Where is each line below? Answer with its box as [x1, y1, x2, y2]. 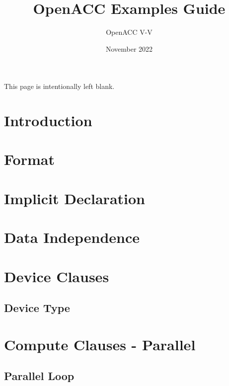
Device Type [4, 300, 70, 315]
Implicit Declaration [4, 188, 145, 208]
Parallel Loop [4, 368, 75, 384]
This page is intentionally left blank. [4, 81, 115, 91]
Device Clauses [4, 266, 109, 286]
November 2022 [105, 43, 153, 54]
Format [4, 149, 55, 169]
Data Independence [4, 227, 140, 247]
